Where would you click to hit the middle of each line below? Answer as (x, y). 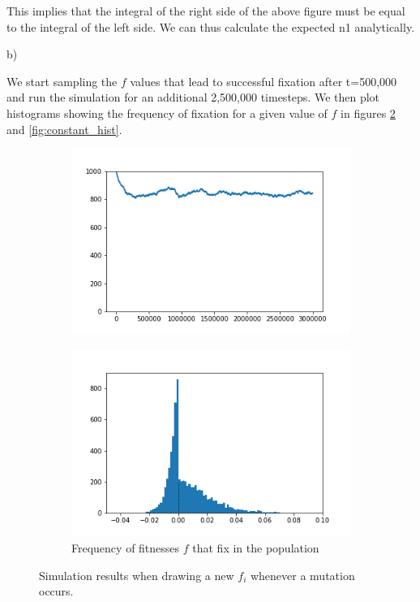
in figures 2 (368, 113)
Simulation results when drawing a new (137, 575)
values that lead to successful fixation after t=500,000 (264, 81)
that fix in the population (256, 548)
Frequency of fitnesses (126, 548)
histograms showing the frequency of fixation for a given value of (167, 113)
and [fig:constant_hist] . (64, 129)
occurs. (56, 591)
